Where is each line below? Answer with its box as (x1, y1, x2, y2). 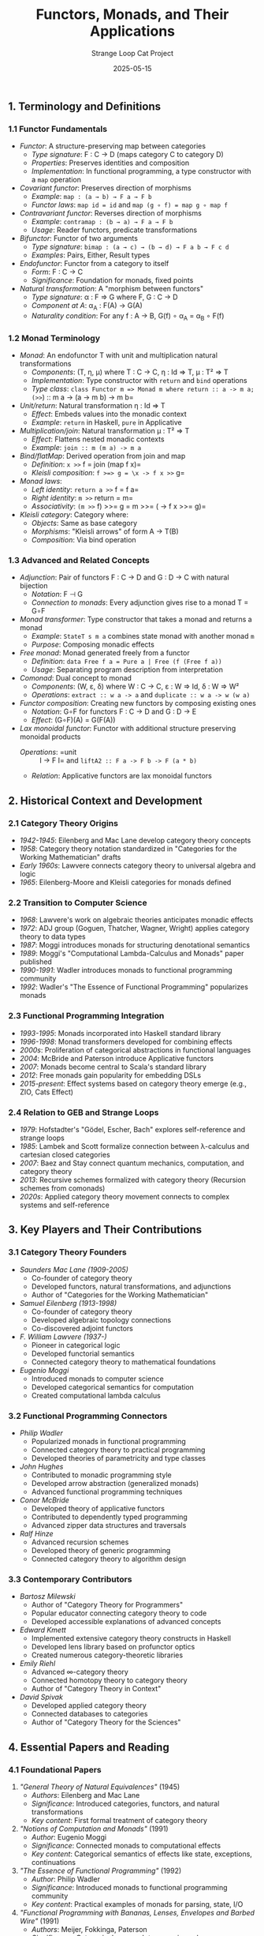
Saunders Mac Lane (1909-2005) (19, 1265, 128, 1274)
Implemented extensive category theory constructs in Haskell (31, 1634, 231, 1643)
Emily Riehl (19, 1659, 56, 1668)
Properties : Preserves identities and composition (31, 158, 190, 167)
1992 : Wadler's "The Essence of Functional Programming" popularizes (19, 982, 248, 992)
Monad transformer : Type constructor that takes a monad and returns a (19, 614, 252, 625)
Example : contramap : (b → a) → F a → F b (31, 217, 173, 227)
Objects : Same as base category (31, 519, 138, 528)
